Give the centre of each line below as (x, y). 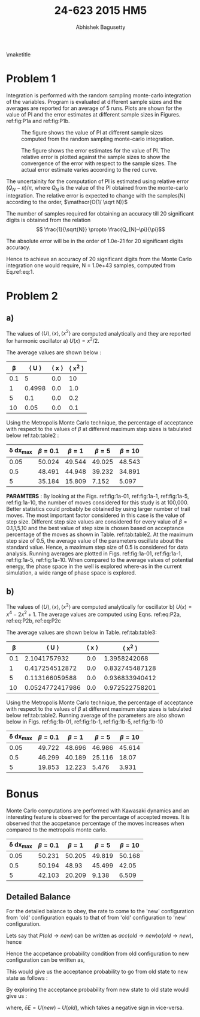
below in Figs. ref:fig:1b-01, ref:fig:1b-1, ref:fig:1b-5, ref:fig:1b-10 (85, 722)
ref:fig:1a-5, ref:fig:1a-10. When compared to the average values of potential (100, 560)
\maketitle (19, 54)
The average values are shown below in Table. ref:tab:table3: (82, 632)
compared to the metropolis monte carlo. (57, 830)
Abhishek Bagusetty (101, 27)
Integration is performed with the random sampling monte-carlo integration (99, 95)
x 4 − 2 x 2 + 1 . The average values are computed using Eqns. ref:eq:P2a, (94, 614)
